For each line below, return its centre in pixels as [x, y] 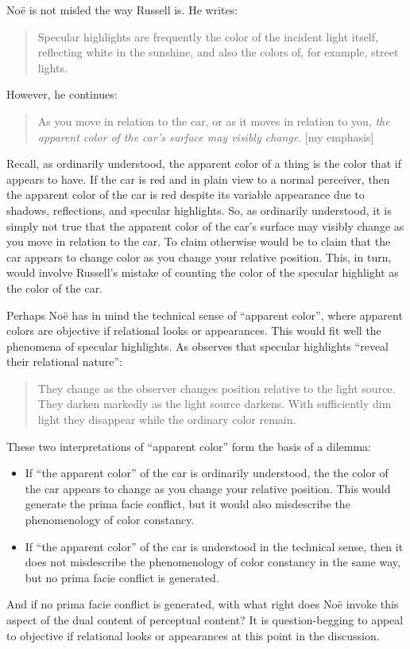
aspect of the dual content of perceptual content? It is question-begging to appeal [205, 620]
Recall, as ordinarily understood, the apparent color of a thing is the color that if [204, 163]
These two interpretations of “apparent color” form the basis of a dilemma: [189, 446]
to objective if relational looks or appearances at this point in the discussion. [193, 635]
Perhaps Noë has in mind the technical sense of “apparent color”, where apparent [205, 315]
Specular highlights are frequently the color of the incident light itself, [208, 36]
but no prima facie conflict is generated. [122, 577]
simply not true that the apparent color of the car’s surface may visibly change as [205, 225]
